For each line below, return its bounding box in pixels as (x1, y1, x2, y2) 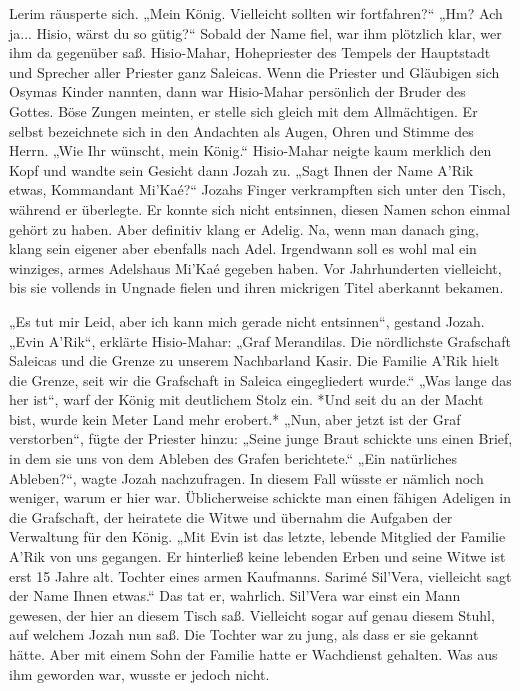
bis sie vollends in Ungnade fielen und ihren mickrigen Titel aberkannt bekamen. (9, 277, 504, 298)
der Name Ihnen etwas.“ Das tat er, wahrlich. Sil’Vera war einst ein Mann (9, 585, 461, 606)
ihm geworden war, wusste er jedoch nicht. (9, 663, 270, 684)
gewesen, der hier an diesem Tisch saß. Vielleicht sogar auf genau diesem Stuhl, (9, 604, 495, 625)
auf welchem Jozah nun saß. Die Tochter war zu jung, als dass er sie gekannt (9, 624, 479, 645)
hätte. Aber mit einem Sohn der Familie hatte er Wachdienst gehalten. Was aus (9, 644, 498, 664)
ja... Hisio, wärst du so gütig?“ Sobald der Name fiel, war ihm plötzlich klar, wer (9, 22, 502, 43)
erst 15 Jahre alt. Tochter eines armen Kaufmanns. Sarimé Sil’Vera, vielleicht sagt (9, 565, 512, 586)
